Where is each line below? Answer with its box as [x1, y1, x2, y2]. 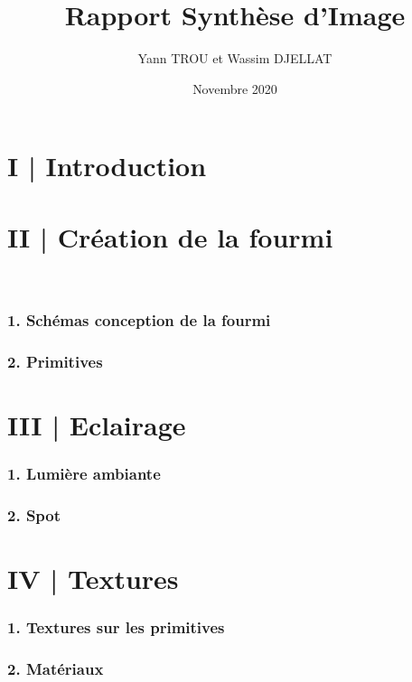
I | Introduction [7, 147, 207, 184]
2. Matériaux [7, 658, 104, 680]
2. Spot [7, 504, 61, 527]
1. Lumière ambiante [7, 462, 161, 485]
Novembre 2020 [192, 79, 277, 98]
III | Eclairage [7, 406, 186, 444]
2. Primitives [7, 350, 103, 372]
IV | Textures [7, 560, 179, 597]
